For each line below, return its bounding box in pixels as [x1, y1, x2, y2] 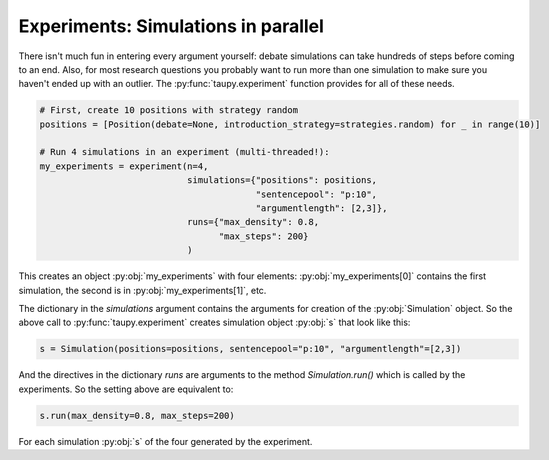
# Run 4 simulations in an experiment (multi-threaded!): [39, 146, 330, 158]
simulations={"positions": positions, [186, 175, 378, 186]
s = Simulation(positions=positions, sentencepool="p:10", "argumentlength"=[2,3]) [39, 343, 462, 355]
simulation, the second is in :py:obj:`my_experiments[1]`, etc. [18, 284, 267, 296]
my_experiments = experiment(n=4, [39, 160, 209, 172]
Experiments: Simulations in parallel [18, 15, 325, 37]
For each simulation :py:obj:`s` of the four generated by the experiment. [18, 435, 313, 447]
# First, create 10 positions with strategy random [39, 105, 299, 116]
